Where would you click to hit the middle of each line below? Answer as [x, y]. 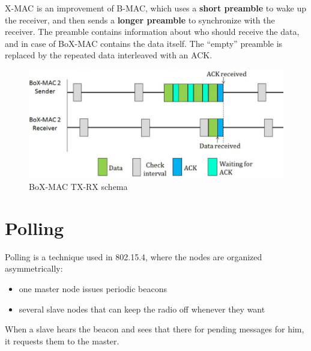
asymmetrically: [34, 268]
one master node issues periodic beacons [93, 288]
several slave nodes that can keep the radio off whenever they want [142, 309]
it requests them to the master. [62, 340]
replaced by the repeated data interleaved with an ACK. [109, 55]
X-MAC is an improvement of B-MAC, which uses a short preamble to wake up [156, 8]
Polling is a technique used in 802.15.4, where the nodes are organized [134, 256]
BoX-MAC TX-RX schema [78, 187]
